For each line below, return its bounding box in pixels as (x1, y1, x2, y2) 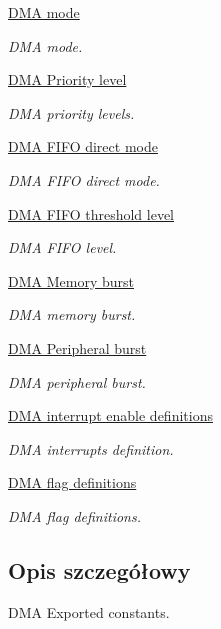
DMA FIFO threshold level (8, 203, 174, 224)
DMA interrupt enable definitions (8, 405, 213, 426)
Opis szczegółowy (8, 554, 191, 585)
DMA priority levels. (8, 102, 135, 123)
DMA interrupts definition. (8, 438, 174, 459)
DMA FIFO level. (8, 237, 117, 258)
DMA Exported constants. (8, 601, 170, 622)
